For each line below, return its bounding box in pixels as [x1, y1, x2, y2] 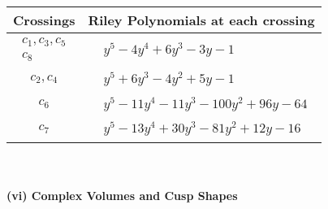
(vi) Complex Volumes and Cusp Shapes [6, 186, 238, 203]
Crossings [13, 11, 76, 29]
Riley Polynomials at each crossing [88, 11, 315, 29]
